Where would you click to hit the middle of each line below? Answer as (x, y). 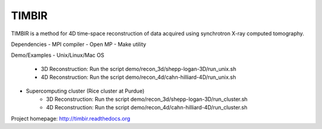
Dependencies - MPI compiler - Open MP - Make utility (78, 44)
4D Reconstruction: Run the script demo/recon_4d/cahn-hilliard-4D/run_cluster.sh (147, 107)
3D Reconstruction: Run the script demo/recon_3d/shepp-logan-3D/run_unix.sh (139, 69)
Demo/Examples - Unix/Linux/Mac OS (58, 55)
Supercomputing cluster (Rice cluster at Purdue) (85, 91)
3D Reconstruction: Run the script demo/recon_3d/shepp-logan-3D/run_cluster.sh (147, 99)
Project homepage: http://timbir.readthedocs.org (71, 118)
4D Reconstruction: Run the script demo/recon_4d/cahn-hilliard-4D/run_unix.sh (138, 77)
